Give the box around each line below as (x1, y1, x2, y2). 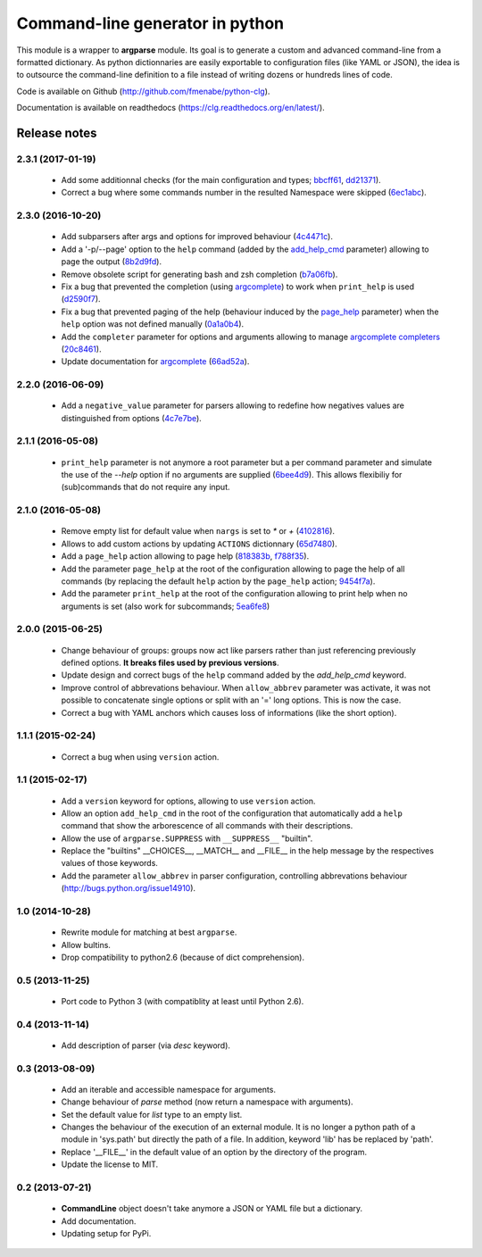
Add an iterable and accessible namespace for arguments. (61, 1084, 277, 1095)
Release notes (16, 125, 97, 140)
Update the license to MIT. (61, 1159, 159, 1170)
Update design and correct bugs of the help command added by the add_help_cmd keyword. (61, 670, 407, 680)
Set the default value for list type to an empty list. (61, 1109, 243, 1120)
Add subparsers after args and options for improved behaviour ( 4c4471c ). (61, 231, 334, 242)
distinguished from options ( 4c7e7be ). (61, 412, 203, 423)
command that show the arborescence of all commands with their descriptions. (61, 820, 353, 831)
